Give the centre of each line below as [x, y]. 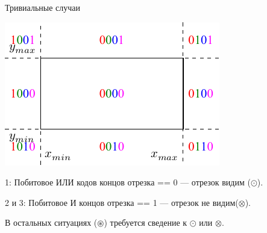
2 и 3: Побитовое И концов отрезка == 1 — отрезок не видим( [122, 202]
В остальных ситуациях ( [51, 222]
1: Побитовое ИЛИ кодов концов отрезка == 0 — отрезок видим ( [128, 182]
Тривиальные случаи [43, 7]
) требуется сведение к [146, 222]
